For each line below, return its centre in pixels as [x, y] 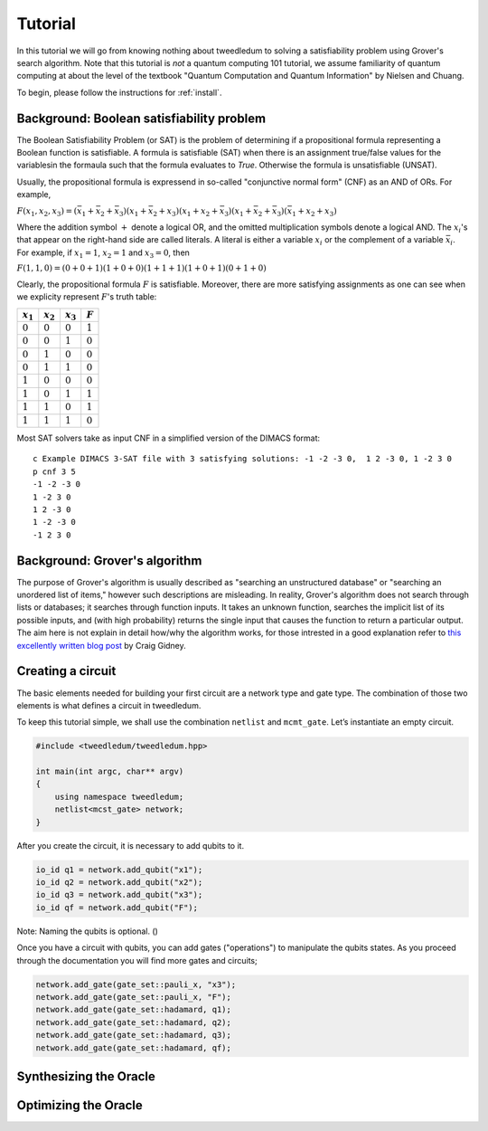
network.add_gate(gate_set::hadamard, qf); [134, 1048]
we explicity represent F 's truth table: [87, 297]
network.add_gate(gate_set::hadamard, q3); [134, 1035]
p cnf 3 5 [54, 471]
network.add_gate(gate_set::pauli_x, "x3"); [136, 984]
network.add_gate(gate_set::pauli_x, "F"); [134, 997]
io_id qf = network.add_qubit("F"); [117, 908]
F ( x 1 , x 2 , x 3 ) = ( [47, 213]
